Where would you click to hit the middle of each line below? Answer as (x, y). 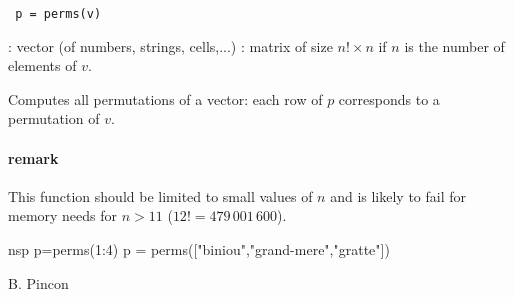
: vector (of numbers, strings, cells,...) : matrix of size (170, 45)
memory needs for (63, 215)
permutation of (54, 118)
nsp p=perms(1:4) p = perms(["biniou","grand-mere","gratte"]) (199, 249)
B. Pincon (38, 282)
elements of (42, 65)
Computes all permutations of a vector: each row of (165, 98)
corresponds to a (389, 98)
